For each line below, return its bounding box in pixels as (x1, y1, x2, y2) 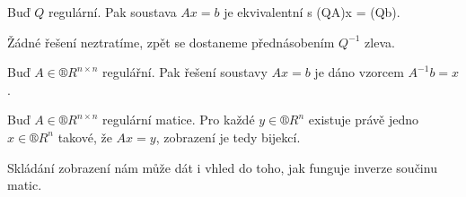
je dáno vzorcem (314, 63, 404, 81)
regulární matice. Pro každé (102, 110, 255, 129)
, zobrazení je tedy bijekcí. (155, 127, 301, 146)
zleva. (365, 32, 395, 51)
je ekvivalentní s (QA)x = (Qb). (224, 3, 400, 21)
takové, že (57, 127, 112, 146)
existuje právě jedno (308, 110, 419, 129)
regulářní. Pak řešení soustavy (102, 63, 268, 81)
